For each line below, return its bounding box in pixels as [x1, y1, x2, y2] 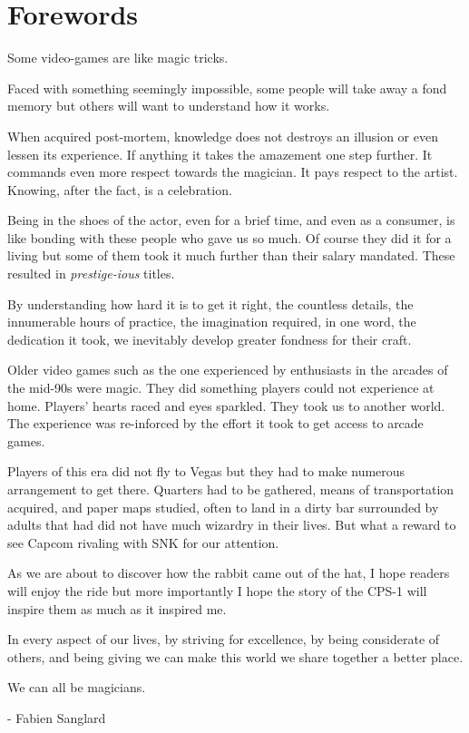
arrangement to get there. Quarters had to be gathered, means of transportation [7, 480, 454, 498]
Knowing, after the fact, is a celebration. [7, 180, 232, 199]
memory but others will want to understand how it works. [7, 96, 330, 115]
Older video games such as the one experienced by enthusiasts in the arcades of [7, 360, 448, 379]
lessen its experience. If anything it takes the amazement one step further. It [7, 144, 433, 163]
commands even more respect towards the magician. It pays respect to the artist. [7, 162, 458, 181]
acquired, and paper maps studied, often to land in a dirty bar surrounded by [7, 497, 439, 516]
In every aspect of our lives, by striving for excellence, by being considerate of [7, 630, 440, 649]
